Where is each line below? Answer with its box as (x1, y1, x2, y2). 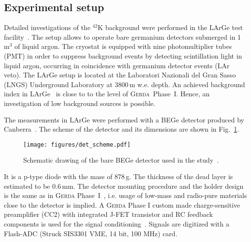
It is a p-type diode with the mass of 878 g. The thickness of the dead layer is (4, 171, 233, 181)
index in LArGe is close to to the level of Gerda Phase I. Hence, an (4, 89, 210, 99)
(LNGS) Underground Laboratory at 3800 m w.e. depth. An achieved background (4, 79, 245, 89)
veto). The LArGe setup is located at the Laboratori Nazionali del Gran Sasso (4, 70, 236, 80)
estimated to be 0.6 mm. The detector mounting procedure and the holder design (4, 181, 244, 191)
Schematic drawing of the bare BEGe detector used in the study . (23, 155, 219, 165)
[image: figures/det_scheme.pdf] (23, 141, 131, 148)
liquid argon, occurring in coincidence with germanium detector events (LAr (4, 60, 230, 70)
